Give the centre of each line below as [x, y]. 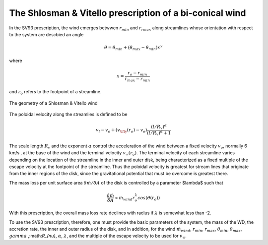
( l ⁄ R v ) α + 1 [159, 133]
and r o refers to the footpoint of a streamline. [55, 92]
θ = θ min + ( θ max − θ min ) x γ [134, 48]
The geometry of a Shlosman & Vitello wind [53, 103]
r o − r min [137, 73]
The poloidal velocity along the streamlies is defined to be [68, 114]
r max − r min [137, 79]
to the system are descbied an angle [46, 34]
